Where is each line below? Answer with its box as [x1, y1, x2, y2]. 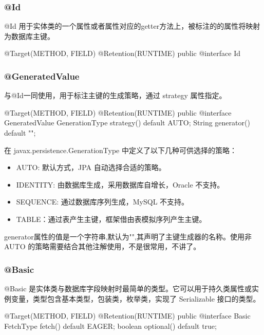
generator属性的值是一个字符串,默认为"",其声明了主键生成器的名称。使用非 [4, 231, 252, 241]
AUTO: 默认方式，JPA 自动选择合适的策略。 [16, 162, 166, 173]
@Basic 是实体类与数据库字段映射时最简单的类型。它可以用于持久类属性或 [4, 283, 252, 293]
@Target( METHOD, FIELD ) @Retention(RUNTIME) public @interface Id [4, 48, 241, 59]
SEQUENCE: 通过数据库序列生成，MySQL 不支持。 [16, 196, 189, 207]
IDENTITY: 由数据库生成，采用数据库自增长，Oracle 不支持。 [16, 179, 224, 190]
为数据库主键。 [4, 30, 54, 41]
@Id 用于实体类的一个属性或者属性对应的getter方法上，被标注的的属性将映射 [4, 21, 260, 31]
